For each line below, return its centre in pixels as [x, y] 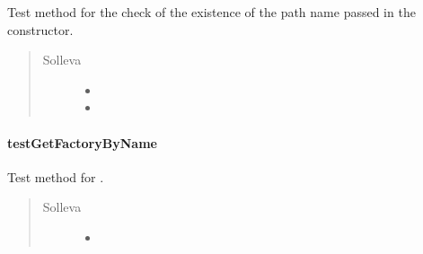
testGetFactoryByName [82, 142]
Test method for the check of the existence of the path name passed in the [211, 12]
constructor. [40, 29]
